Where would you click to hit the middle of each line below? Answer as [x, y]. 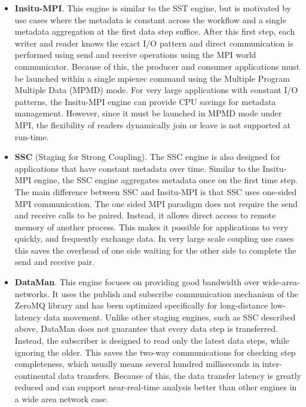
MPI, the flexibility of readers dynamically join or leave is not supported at [153, 124]
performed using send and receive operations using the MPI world [135, 55]
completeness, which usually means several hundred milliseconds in [137, 364]
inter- [272, 364]
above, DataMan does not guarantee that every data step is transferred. [146, 329]
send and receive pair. [54, 262]
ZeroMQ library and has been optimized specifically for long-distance [141, 305]
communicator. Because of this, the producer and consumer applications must [157, 66]
